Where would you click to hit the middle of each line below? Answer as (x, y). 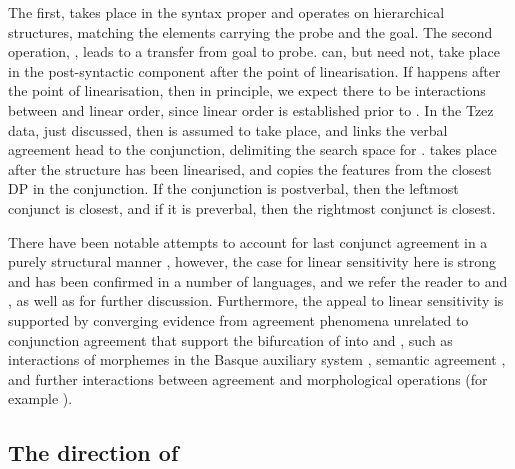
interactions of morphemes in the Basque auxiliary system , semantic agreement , (257, 359)
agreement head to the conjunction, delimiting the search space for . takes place (252, 149)
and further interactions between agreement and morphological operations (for (248, 378)
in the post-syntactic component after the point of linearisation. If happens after (254, 70)
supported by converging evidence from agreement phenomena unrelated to (238, 319)
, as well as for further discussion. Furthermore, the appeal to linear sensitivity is (256, 300)
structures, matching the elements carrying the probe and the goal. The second (250, 31)
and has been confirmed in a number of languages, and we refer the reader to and (258, 280)
